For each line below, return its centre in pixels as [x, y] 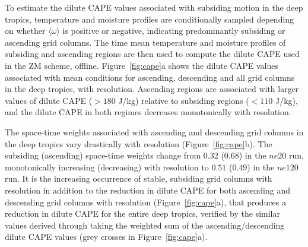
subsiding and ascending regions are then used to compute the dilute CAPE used [152, 54]
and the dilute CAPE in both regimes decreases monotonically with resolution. [148, 112]
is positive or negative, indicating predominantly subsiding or [174, 31]
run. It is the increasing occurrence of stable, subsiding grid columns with [139, 178]
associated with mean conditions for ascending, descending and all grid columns [150, 77]
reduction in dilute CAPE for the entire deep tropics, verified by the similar [142, 213]
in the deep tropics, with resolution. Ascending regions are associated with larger [152, 89]
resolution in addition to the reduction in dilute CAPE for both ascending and [148, 190]
